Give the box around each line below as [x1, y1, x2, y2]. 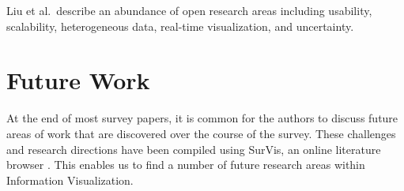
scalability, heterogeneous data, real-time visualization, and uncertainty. [6, 17, 354, 34]
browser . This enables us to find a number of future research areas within [6, 156, 365, 173]
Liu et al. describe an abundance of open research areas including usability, [6, 2, 372, 18]
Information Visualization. [6, 171, 134, 188]
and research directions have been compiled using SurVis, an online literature [6, 140, 381, 157]
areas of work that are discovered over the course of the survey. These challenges [6, 125, 396, 141]
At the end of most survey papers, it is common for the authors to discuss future [6, 110, 398, 126]
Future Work [6, 64, 150, 96]
